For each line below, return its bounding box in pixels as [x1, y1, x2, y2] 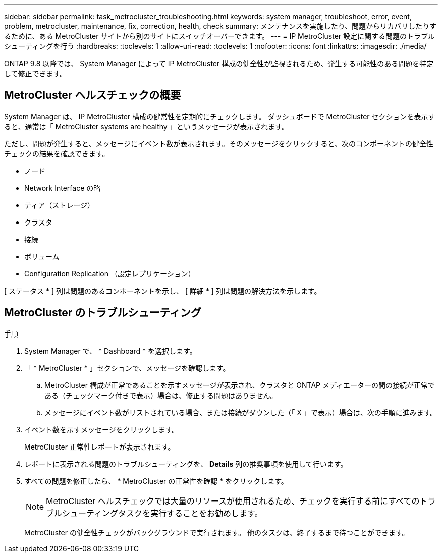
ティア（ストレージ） [24, 200, 94, 209]
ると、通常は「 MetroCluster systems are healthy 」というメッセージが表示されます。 [4, 122, 289, 131]
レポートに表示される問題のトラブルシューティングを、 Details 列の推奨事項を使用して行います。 [24, 459, 348, 468]
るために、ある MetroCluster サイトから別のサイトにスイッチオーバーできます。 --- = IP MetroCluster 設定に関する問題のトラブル [4, 32, 435, 40]
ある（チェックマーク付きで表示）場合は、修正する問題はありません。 [44, 391, 278, 400]
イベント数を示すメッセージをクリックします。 [24, 425, 179, 434]
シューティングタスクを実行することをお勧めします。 [62, 508, 263, 518]
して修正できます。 [4, 69, 67, 78]
